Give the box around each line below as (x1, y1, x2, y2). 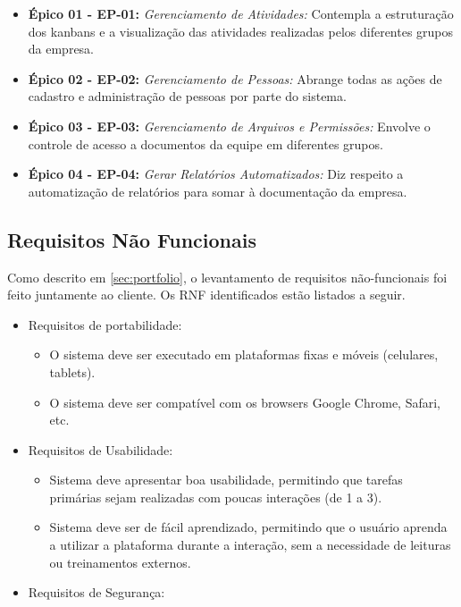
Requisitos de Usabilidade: (28, 440, 173, 459)
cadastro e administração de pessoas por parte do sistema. (28, 87, 347, 105)
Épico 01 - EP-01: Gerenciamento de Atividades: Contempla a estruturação (28, 4, 454, 22)
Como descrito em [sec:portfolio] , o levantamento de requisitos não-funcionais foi (7, 267, 448, 286)
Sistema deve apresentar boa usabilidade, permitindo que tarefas (49, 470, 403, 489)
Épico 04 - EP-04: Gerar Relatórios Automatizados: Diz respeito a (28, 164, 404, 183)
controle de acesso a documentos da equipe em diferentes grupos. (28, 134, 383, 153)
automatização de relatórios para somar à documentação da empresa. (28, 181, 407, 200)
